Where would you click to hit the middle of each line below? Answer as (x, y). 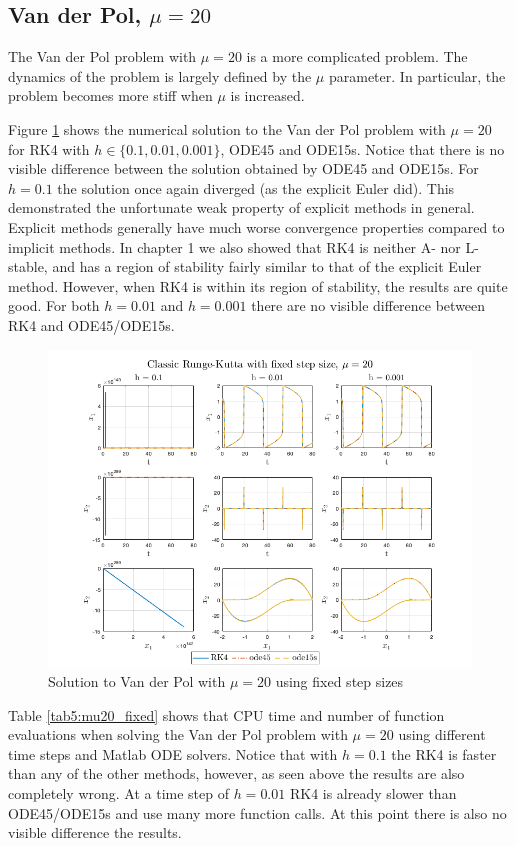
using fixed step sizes (339, 681)
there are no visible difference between (368, 305)
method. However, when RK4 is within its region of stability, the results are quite (258, 285)
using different (442, 734)
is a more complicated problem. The (357, 56)
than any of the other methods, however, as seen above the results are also (236, 773)
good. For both (54, 305)
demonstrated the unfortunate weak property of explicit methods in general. (241, 207)
